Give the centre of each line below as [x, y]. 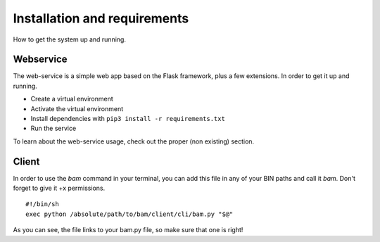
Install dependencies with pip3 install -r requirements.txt [128, 119]
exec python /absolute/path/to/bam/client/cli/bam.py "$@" [129, 214]
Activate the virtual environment [77, 108]
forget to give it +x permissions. [59, 188]
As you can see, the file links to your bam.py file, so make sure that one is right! [128, 230]
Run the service [53, 128]
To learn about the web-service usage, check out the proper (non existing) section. [134, 141]
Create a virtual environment [72, 99]
